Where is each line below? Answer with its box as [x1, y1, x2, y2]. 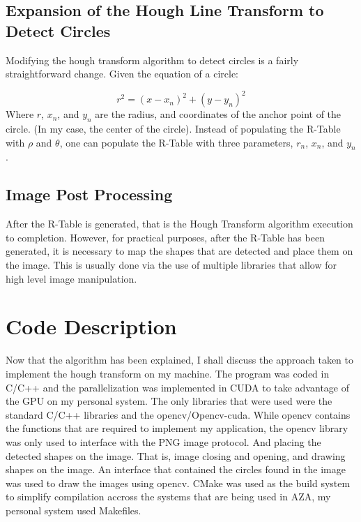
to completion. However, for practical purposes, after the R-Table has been [6, 230, 325, 244]
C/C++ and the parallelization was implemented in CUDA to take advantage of [6, 380, 350, 394]
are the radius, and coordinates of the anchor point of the [95, 107, 341, 121]
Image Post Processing [6, 184, 173, 205]
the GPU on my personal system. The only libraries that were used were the [6, 394, 332, 408]
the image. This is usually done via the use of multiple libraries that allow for [6, 258, 337, 272]
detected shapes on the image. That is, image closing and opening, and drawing [6, 448, 346, 463]
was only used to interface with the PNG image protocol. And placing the [6, 434, 321, 449]
